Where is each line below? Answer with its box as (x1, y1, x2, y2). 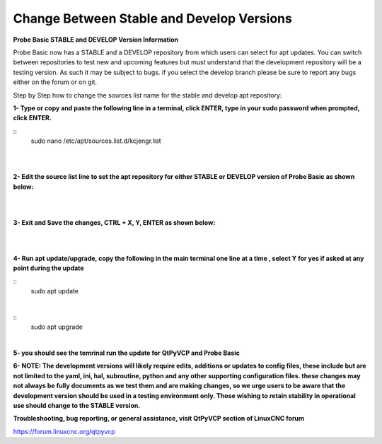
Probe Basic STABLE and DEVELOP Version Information (13, 35, 179, 44)
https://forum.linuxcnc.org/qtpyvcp (13, 427, 116, 436)
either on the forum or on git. (13, 78, 98, 86)
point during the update (13, 264, 84, 272)
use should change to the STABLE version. (13, 402, 141, 410)
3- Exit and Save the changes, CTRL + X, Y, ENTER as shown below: (13, 218, 216, 226)
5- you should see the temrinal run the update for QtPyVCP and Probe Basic (13, 349, 241, 357)
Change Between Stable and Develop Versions (13, 11, 293, 26)
